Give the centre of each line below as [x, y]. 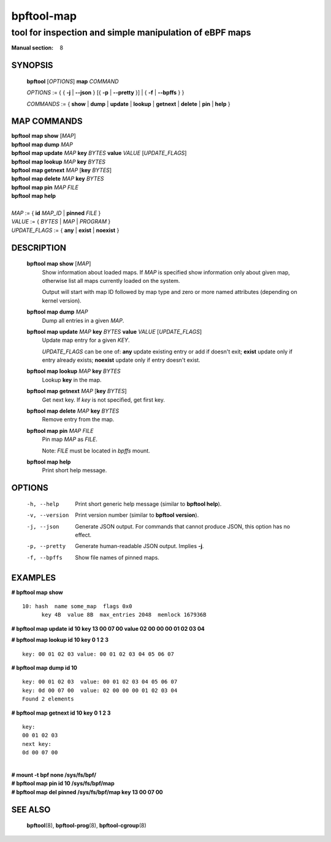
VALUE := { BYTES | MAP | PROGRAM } [61, 222]
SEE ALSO [31, 809]
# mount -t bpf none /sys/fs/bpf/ [54, 775]
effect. [83, 535]
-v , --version [48, 515]
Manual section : [32, 48]
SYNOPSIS [32, 65]
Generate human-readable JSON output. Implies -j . [139, 546]
